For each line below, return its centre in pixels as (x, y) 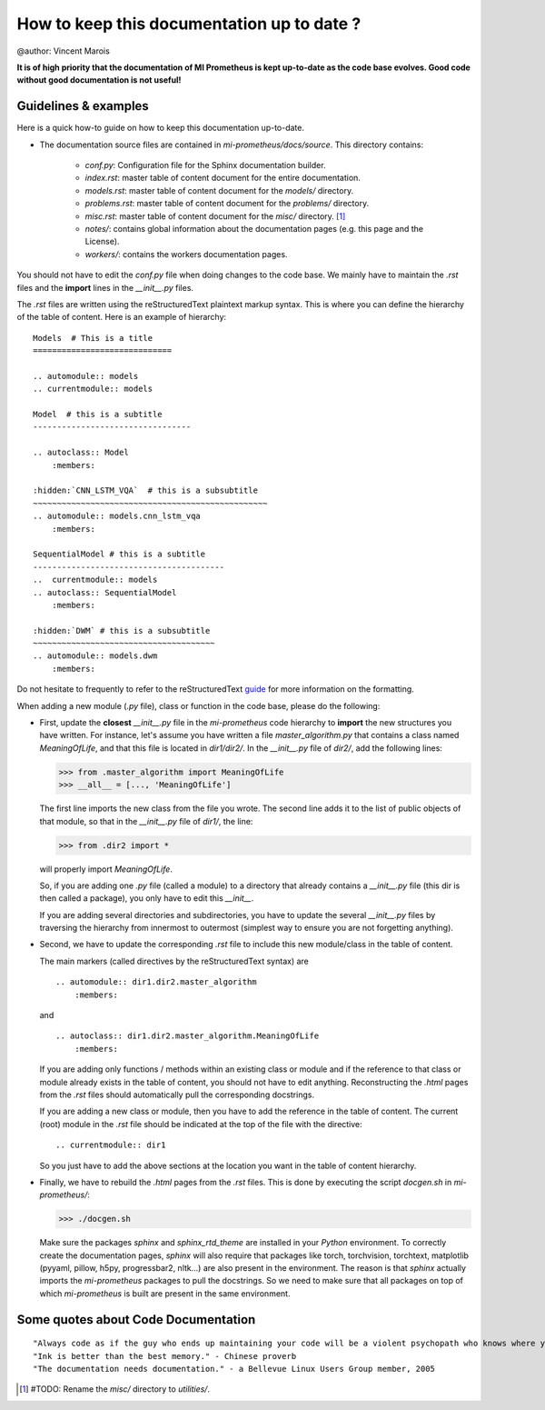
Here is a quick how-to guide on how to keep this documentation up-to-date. (160, 128)
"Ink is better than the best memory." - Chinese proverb (165, 1356)
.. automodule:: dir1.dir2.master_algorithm (157, 982)
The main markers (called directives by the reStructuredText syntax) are (174, 961)
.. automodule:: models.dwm (95, 656)
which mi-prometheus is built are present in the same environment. (165, 1293)
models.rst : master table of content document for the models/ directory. (219, 190)
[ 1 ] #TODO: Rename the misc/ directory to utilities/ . (115, 1389)
